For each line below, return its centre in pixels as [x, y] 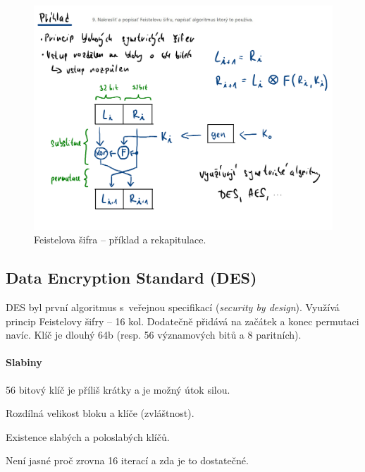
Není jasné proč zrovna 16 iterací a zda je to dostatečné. [127, 460]
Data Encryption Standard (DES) [131, 278]
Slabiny [24, 362]
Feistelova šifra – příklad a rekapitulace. [120, 240]
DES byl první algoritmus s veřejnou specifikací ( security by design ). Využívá [173, 307]
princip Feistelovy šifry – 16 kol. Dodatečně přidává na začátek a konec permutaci [182, 321]
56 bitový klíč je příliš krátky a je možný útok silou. [118, 389]
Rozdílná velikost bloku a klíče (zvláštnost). [100, 413]
